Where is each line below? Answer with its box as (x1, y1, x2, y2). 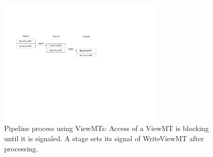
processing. (4, 143, 38, 153)
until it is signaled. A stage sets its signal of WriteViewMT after (4, 133, 204, 144)
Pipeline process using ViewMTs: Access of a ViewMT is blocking (4, 123, 209, 134)
